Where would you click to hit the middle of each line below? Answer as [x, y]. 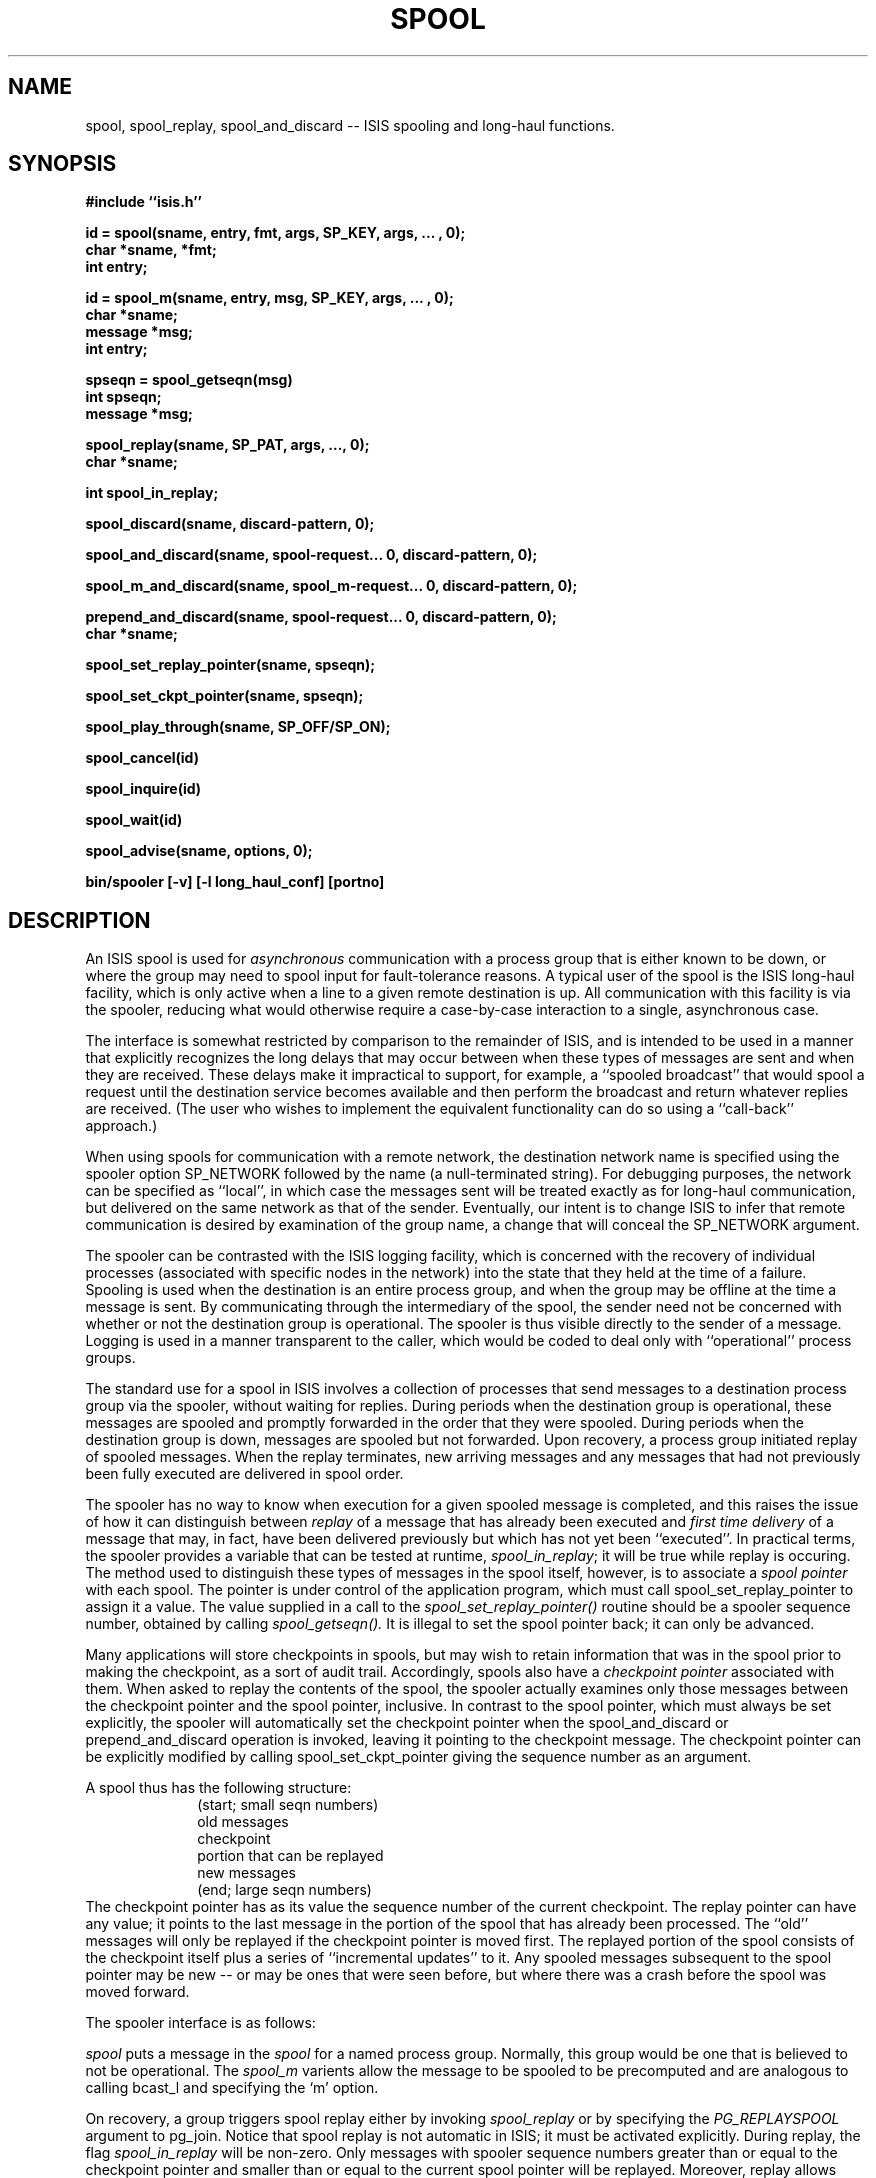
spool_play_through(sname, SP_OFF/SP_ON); [238, 727]
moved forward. [137, 1992]
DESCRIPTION [79, 920]
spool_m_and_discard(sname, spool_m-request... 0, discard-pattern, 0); [331, 586]
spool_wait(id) [134, 820]
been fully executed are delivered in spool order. [244, 1474]
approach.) [121, 1126]
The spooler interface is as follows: [200, 2023]
